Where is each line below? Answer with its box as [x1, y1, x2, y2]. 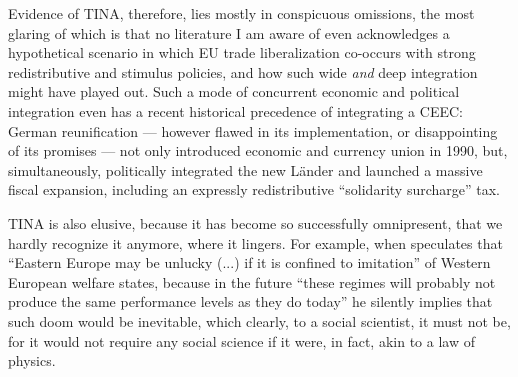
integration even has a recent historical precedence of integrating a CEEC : [8, 100, 463, 121]
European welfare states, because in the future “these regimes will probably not [8, 271, 496, 292]
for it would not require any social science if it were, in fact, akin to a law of [8, 330, 475, 351]
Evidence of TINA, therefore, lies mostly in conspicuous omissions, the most [8, 3, 475, 23]
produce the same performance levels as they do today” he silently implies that [8, 291, 493, 312]
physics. [8, 350, 56, 371]
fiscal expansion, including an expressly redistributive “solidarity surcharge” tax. [8, 179, 500, 200]
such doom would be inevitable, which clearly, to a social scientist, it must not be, [8, 310, 511, 331]
